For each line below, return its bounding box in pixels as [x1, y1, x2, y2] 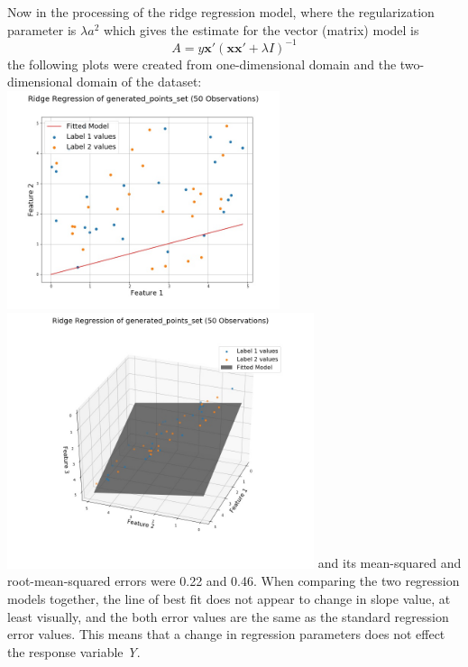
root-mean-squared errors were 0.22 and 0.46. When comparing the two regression [7, 571, 460, 590]
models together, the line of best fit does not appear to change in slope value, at [7, 589, 451, 608]
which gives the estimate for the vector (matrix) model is [103, 20, 419, 39]
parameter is [7, 20, 77, 39]
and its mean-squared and [317, 553, 462, 572]
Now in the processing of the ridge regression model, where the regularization [7, 3, 435, 21]
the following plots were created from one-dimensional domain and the [7, 54, 397, 73]
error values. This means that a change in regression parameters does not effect [7, 625, 445, 644]
